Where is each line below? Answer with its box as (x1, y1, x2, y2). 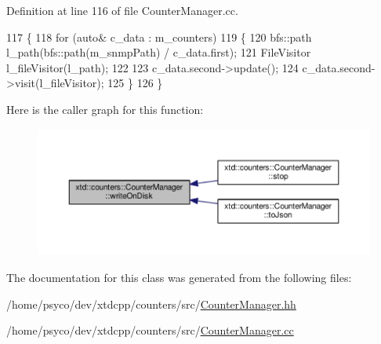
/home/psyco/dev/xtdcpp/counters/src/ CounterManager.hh (6, 295, 296, 312)
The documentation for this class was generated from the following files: (6, 269, 352, 285)
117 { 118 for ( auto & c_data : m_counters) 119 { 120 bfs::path (6, 28, 312, 45)
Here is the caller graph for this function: (6, 101, 204, 117)
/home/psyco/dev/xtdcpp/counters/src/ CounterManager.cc (6, 322, 294, 339)
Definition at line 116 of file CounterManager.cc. (6, 2, 238, 18)
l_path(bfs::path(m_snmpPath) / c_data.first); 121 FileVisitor (6, 44, 311, 60)
